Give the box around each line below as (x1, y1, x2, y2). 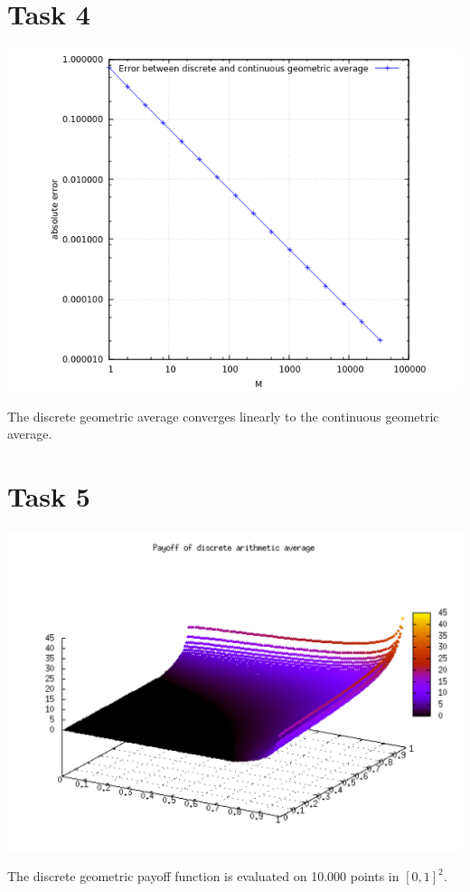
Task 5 (7, 478, 90, 515)
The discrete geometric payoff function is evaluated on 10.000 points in (7, 867, 399, 886)
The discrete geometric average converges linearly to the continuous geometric (7, 406, 439, 425)
